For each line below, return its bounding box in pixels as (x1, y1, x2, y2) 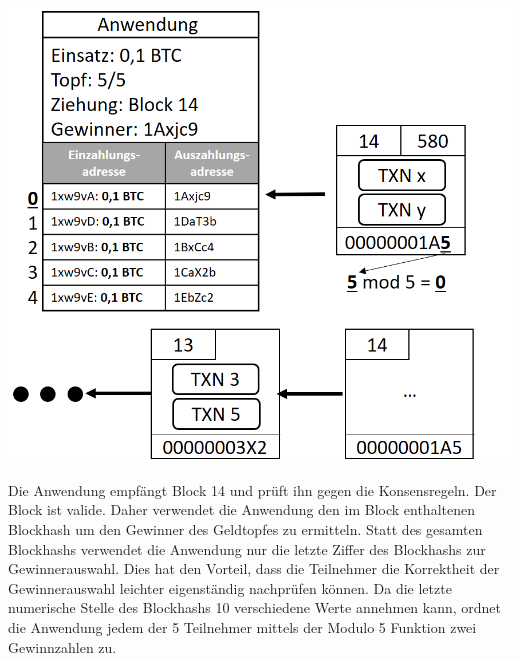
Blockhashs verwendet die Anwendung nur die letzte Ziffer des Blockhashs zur (8, 538, 486, 559)
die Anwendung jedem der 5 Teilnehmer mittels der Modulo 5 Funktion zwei (8, 616, 477, 637)
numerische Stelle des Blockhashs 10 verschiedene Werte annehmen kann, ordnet (8, 597, 502, 618)
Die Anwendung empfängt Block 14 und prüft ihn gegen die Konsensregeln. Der (8, 479, 497, 500)
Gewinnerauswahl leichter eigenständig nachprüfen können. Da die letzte (8, 577, 452, 598)
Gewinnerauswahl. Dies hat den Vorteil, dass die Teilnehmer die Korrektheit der (8, 558, 500, 579)
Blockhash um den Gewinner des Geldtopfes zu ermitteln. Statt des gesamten (8, 518, 483, 539)
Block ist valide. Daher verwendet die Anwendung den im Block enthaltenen (8, 499, 475, 520)
